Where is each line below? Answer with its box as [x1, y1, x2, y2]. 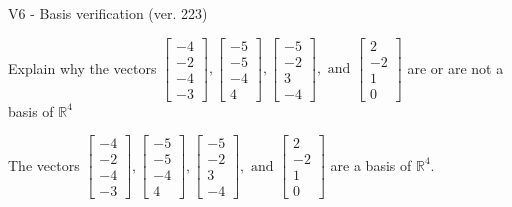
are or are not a [407, 57, 504, 78]
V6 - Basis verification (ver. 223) [8, 3, 208, 23]
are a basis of [330, 154, 412, 175]
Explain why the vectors [8, 57, 157, 78]
